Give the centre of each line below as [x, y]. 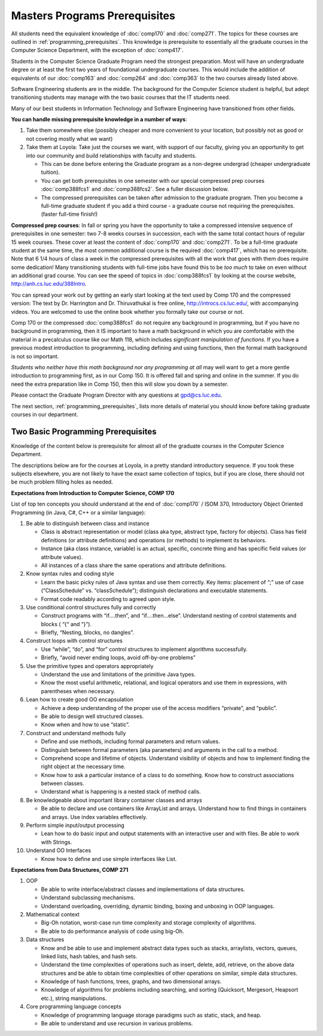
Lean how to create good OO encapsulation [80, 700]
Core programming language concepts [74, 1007]
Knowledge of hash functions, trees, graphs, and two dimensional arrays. [131, 981]
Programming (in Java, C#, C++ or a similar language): [78, 512]
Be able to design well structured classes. [92, 716]
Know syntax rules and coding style [70, 574]
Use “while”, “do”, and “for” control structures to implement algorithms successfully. [144, 649]
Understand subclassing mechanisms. [88, 898]
